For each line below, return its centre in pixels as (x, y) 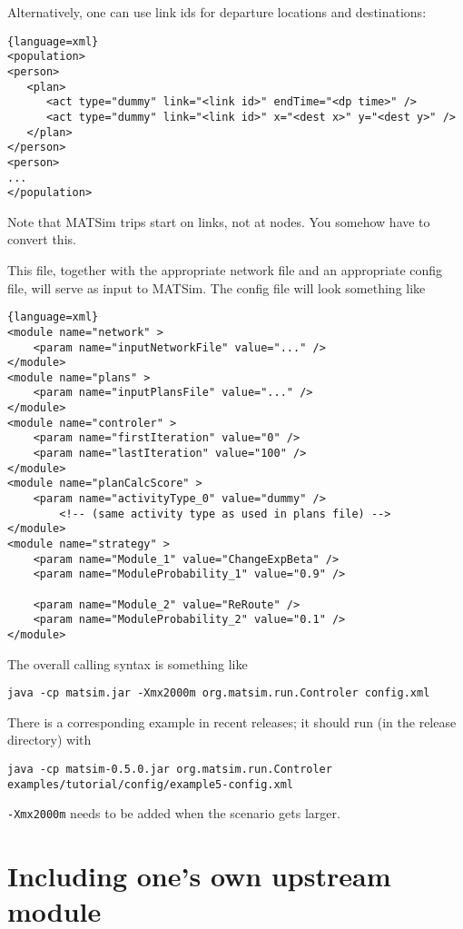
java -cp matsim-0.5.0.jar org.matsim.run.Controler (170, 770)
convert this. (42, 239)
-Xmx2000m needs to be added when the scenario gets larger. (174, 813)
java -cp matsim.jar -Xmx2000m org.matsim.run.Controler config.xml (219, 693)
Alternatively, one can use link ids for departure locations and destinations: (217, 12)
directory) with (49, 740)
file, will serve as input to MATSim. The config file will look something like (217, 287)
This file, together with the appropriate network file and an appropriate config (225, 270)
